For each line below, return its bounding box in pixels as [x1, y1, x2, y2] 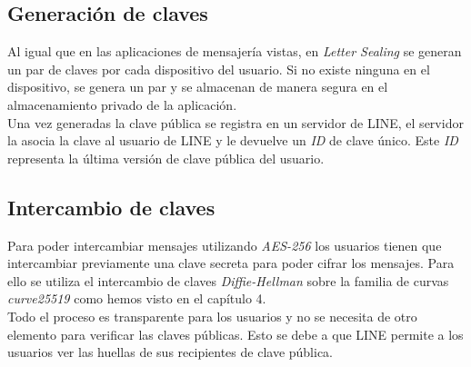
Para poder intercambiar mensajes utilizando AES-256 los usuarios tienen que [7, 235, 442, 254]
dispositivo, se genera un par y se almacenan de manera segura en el [7, 77, 388, 96]
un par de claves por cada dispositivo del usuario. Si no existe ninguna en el [7, 59, 430, 78]
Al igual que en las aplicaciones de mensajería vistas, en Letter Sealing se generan [7, 42, 462, 61]
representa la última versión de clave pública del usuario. [7, 148, 325, 167]
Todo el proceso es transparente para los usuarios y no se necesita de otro [7, 306, 417, 325]
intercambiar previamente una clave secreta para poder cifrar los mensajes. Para [7, 253, 455, 273]
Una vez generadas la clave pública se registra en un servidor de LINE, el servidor [7, 113, 464, 132]
